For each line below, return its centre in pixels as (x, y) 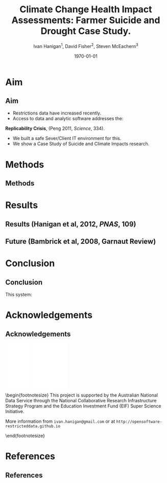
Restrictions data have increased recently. (57, 113)
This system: (19, 294)
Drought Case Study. (86, 31)
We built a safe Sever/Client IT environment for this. (67, 139)
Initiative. (15, 411)
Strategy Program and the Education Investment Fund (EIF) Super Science (83, 406)
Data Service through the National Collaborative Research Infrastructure (81, 400)
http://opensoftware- (139, 422)
